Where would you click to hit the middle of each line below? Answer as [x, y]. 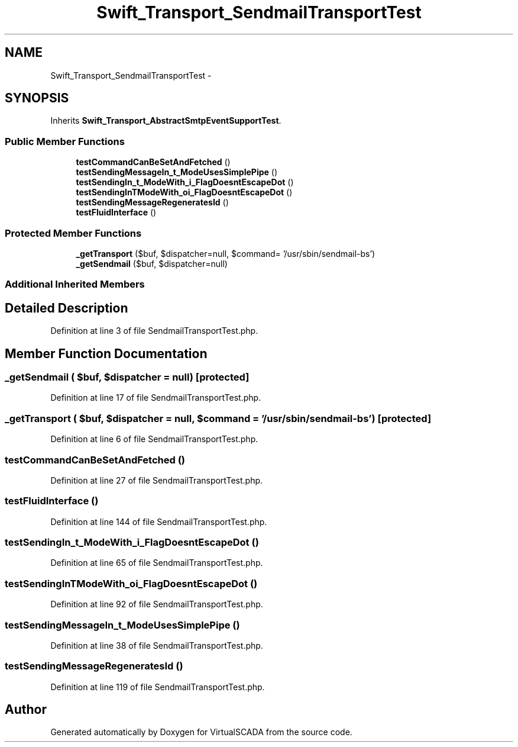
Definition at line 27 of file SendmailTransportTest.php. [157, 480]
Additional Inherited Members [75, 284]
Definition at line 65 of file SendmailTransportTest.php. [157, 563]
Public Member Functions [65, 141]
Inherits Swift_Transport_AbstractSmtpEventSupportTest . [166, 121]
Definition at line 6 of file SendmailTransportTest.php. [154, 439]
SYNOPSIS [37, 98]
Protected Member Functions [73, 233]
